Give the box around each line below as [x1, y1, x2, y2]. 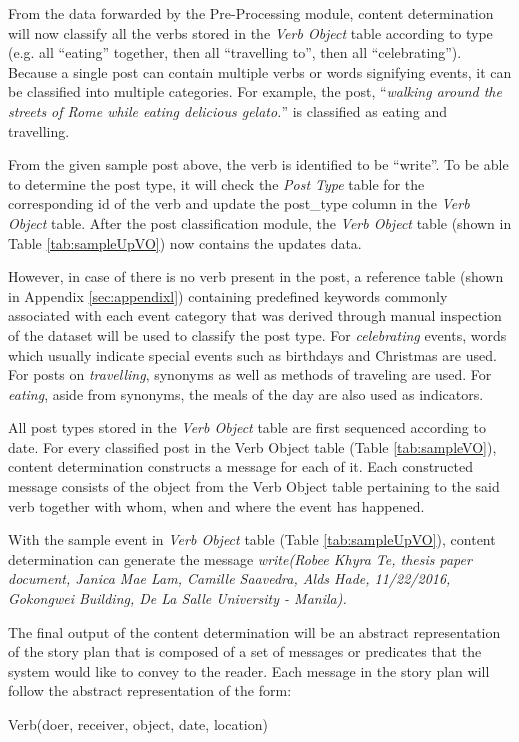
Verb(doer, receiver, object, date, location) [8, 714, 268, 734]
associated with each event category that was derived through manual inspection [8, 305, 502, 326]
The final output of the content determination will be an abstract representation [8, 621, 501, 642]
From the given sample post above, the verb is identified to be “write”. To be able [8, 154, 509, 175]
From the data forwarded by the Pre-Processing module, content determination [8, 3, 494, 23]
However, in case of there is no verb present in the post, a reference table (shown [8, 266, 504, 287]
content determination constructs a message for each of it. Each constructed [8, 456, 474, 477]
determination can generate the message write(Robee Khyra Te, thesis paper [8, 548, 472, 569]
